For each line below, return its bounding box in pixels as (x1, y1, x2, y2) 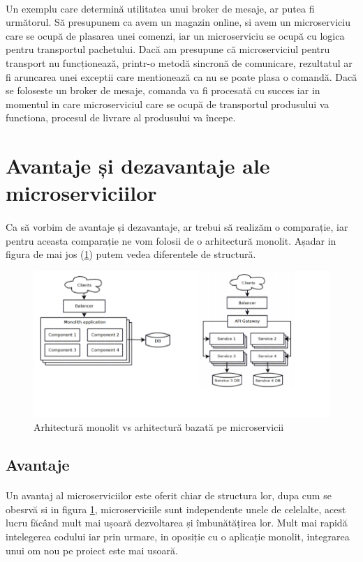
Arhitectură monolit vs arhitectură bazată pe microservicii (34, 420, 284, 434)
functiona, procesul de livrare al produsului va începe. (6, 110, 236, 125)
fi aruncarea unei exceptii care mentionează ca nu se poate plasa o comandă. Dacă (6, 69, 357, 84)
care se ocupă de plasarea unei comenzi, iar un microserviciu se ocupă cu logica (6, 28, 345, 43)
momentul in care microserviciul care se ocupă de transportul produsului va (6, 96, 329, 111)
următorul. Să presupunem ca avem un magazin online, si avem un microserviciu (6, 15, 350, 29)
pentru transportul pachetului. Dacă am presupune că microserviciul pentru (6, 42, 330, 56)
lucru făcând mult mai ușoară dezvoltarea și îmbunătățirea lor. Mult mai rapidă (6, 515, 348, 530)
